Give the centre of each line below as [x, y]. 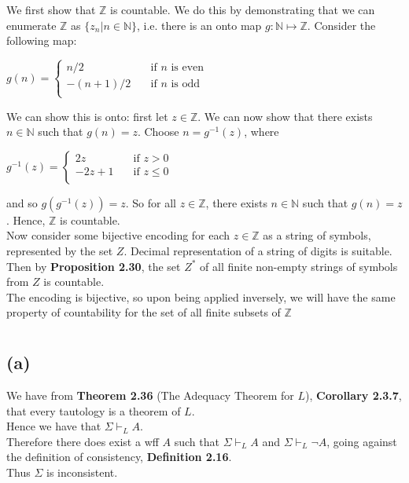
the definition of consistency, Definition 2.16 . [119, 457]
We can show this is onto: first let [87, 116]
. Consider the [341, 25]
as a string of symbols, [317, 235]
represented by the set [60, 250]
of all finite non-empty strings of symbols [299, 266]
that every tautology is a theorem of [94, 410]
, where [262, 132]
